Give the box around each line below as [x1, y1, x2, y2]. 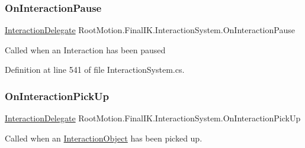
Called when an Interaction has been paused [5, 43, 166, 56]
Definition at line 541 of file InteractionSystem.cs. [5, 63, 185, 76]
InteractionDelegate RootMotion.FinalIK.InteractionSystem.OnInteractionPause [5, 24, 295, 36]
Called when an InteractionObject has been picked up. [5, 131, 203, 144]
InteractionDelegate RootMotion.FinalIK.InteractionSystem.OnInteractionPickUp [5, 112, 301, 124]
